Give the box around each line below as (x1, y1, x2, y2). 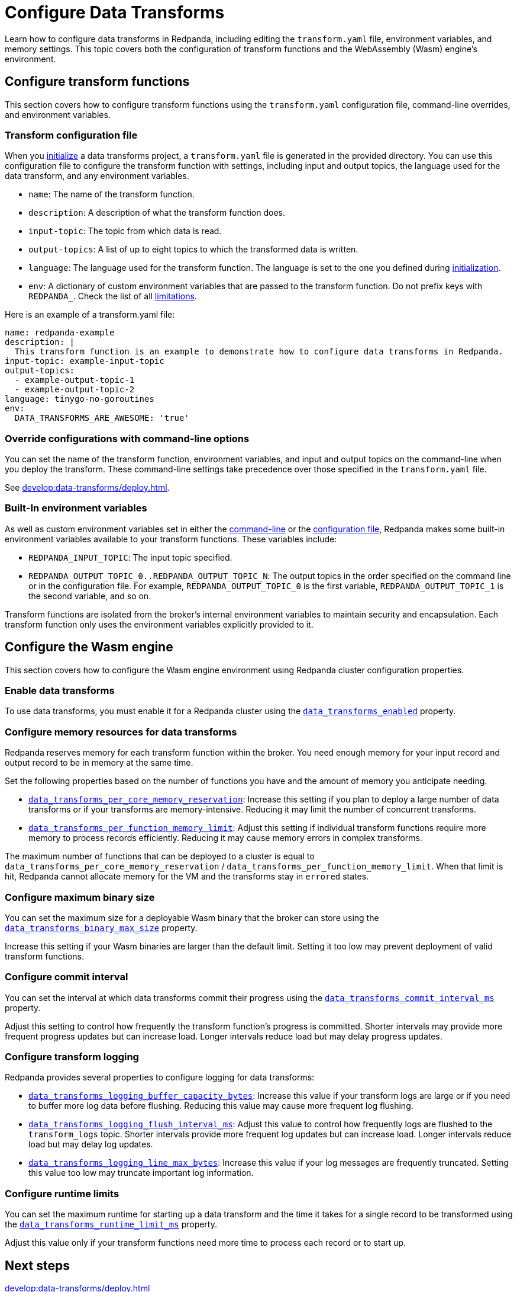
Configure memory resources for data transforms (5, 725, 237, 738)
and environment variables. (5, 109, 111, 120)
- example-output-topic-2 (14, 385, 135, 395)
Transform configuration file (5, 129, 138, 141)
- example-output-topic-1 (14, 375, 135, 385)
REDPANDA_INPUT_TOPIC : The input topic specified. (28, 552, 232, 562)
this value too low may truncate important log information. (28, 1168, 254, 1178)
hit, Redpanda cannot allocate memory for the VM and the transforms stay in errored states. (5, 871, 369, 882)
